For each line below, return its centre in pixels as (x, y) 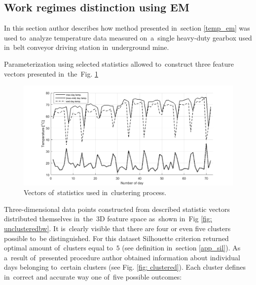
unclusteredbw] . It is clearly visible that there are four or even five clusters (117, 228)
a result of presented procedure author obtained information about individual (122, 257)
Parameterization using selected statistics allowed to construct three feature (119, 63)
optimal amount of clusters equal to (58, 248)
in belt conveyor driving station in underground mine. (87, 47)
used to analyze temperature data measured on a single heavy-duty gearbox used (128, 37)
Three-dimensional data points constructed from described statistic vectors (117, 209)
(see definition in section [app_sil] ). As (181, 248)
